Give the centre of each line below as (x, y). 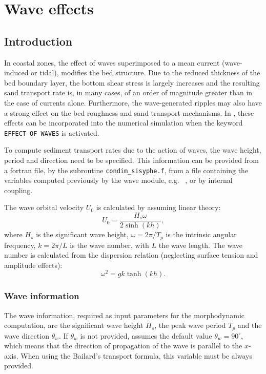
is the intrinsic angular (201, 234)
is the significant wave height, (82, 234)
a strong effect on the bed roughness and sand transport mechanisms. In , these (129, 112)
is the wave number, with (109, 245)
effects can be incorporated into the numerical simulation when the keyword (124, 123)
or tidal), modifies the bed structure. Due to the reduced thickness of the (146, 72)
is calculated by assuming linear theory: (158, 207)
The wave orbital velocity (44, 207)
